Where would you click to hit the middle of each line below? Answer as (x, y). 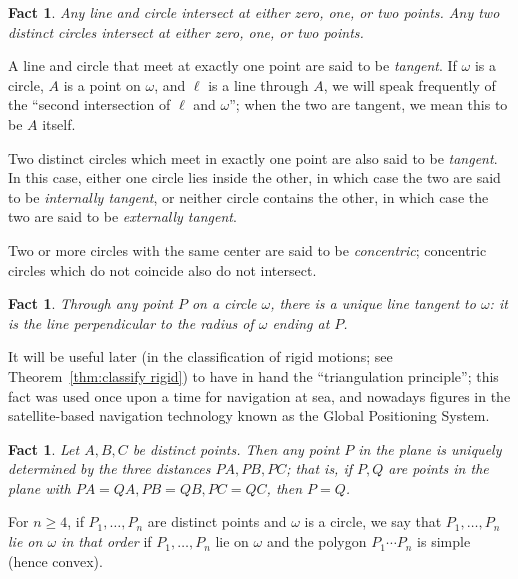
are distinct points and (217, 521)
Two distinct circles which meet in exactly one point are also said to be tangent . (253, 157)
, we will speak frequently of (409, 84)
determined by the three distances (109, 468)
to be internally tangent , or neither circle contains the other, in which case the (248, 196)
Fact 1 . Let (44, 448)
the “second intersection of (89, 104)
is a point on (102, 84)
